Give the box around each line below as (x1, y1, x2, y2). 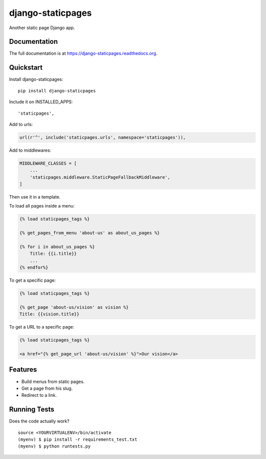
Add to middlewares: (9, 147, 51, 153)
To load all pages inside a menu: (9, 203, 75, 209)
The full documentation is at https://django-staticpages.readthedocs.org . (9, 50, 158, 56)
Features (9, 366, 37, 374)
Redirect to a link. (21, 392, 57, 398)
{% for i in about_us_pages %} (19, 244, 96, 250)
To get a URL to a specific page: (9, 324, 74, 330)
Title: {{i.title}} (30, 251, 77, 256)
